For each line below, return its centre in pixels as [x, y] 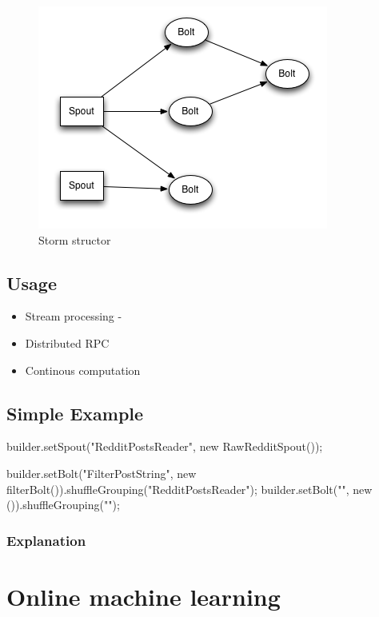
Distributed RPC [67, 342]
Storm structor [75, 239]
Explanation [46, 540]
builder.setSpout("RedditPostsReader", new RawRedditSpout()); [165, 446]
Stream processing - [74, 316]
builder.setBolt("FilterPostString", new [102, 473]
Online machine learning [144, 596]
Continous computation [83, 370]
